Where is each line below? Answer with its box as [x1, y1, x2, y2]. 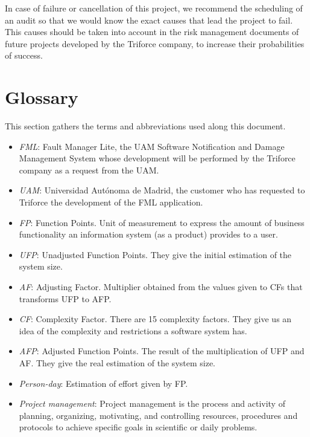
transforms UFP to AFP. [19, 292, 112, 305]
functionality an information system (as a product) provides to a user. [19, 228, 278, 241]
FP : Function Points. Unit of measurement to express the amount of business [19, 216, 305, 228]
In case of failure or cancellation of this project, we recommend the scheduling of [5, 2, 303, 14]
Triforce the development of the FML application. [19, 196, 203, 209]
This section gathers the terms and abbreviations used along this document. [5, 120, 286, 132]
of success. [5, 49, 43, 62]
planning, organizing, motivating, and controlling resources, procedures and [19, 409, 298, 421]
